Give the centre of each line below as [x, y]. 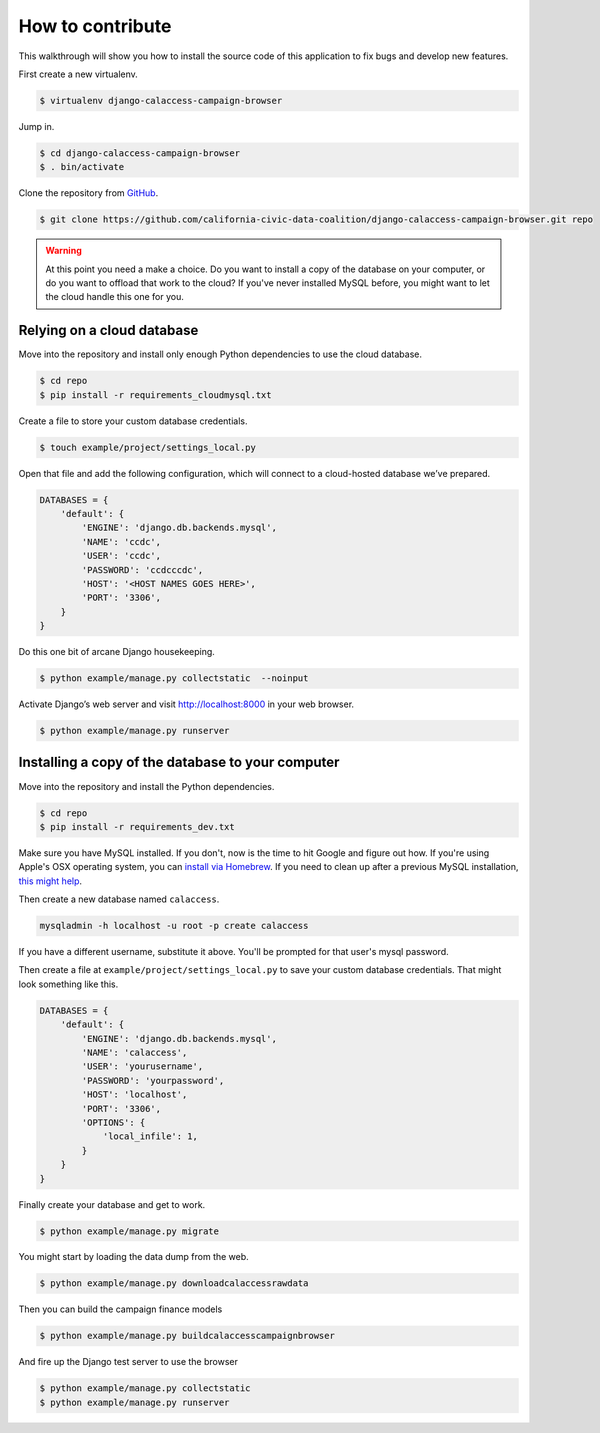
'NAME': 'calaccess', [134, 1053]
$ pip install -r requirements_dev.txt [137, 826]
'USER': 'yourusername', [142, 1066]
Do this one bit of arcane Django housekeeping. [116, 652]
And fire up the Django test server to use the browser [128, 1362]
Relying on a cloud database [108, 330]
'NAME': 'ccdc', [121, 541]
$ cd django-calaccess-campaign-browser [139, 153]
